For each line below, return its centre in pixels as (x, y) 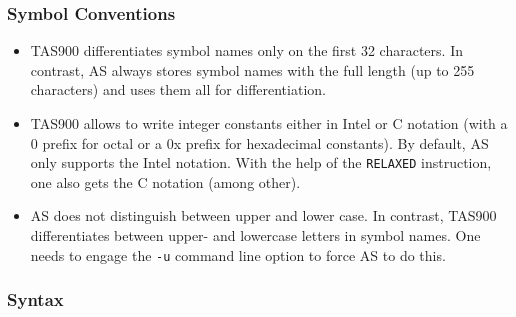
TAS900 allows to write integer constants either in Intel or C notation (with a (269, 123)
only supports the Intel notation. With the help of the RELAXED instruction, (261, 162)
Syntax (35, 299)
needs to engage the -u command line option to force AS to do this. (238, 254)
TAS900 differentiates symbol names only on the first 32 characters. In (246, 50)
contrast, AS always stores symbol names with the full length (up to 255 (252, 69)
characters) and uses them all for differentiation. (178, 89)
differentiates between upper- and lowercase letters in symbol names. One (255, 235)
